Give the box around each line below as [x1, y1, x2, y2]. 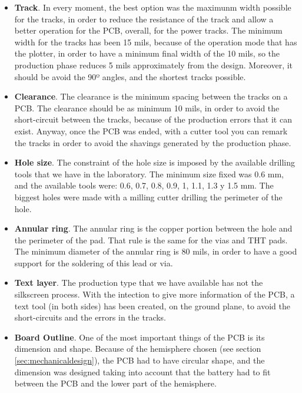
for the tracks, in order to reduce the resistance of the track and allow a [14, 12, 274, 25]
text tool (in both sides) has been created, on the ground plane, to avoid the [14, 299, 290, 312]
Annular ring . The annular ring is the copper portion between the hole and [14, 222, 293, 235]
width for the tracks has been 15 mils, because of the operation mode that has [14, 35, 297, 48]
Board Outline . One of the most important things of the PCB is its [14, 331, 265, 343]
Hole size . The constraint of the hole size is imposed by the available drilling [14, 156, 295, 169]
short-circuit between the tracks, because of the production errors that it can [14, 113, 292, 126]
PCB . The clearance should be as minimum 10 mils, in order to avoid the [14, 101, 280, 114]
